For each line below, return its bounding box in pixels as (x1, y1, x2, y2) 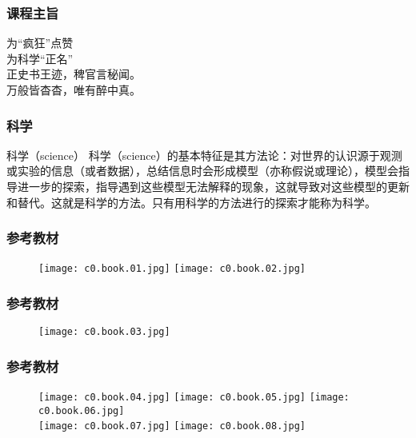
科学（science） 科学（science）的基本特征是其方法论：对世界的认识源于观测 (6, 146, 402, 163)
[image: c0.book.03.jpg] (38, 326, 170, 338)
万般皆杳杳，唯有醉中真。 (6, 82, 141, 98)
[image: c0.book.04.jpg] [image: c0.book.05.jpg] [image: (38, 392, 350, 404)
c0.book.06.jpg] (38, 404, 125, 416)
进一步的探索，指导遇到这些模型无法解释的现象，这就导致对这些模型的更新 (17, 178, 410, 194)
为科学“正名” (6, 50, 74, 66)
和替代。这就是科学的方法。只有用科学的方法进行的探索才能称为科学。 (6, 193, 376, 210)
